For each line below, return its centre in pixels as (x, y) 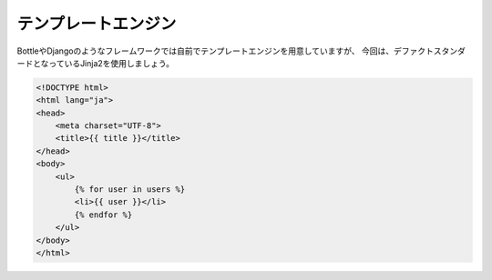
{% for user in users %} (130, 190)
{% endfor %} (103, 215)
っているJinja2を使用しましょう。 (112, 63)
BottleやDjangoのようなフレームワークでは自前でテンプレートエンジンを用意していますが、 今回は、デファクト (225, 51)
